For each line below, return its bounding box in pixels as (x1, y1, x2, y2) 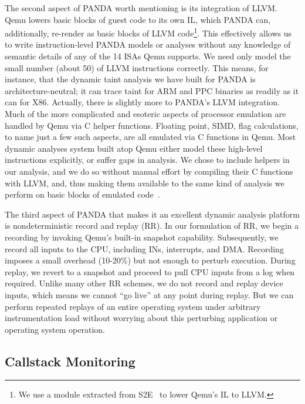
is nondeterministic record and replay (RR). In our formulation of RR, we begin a (5, 219, 299, 232)
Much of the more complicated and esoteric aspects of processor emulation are (5, 108, 286, 119)
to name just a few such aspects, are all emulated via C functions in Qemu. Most (5, 131, 296, 143)
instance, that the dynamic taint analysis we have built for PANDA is (5, 73, 256, 85)
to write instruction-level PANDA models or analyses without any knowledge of (5, 38, 291, 51)
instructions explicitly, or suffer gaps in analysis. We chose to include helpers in (5, 153, 290, 166)
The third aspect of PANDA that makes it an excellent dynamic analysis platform (5, 208, 300, 220)
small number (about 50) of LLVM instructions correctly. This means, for (5, 61, 269, 74)
